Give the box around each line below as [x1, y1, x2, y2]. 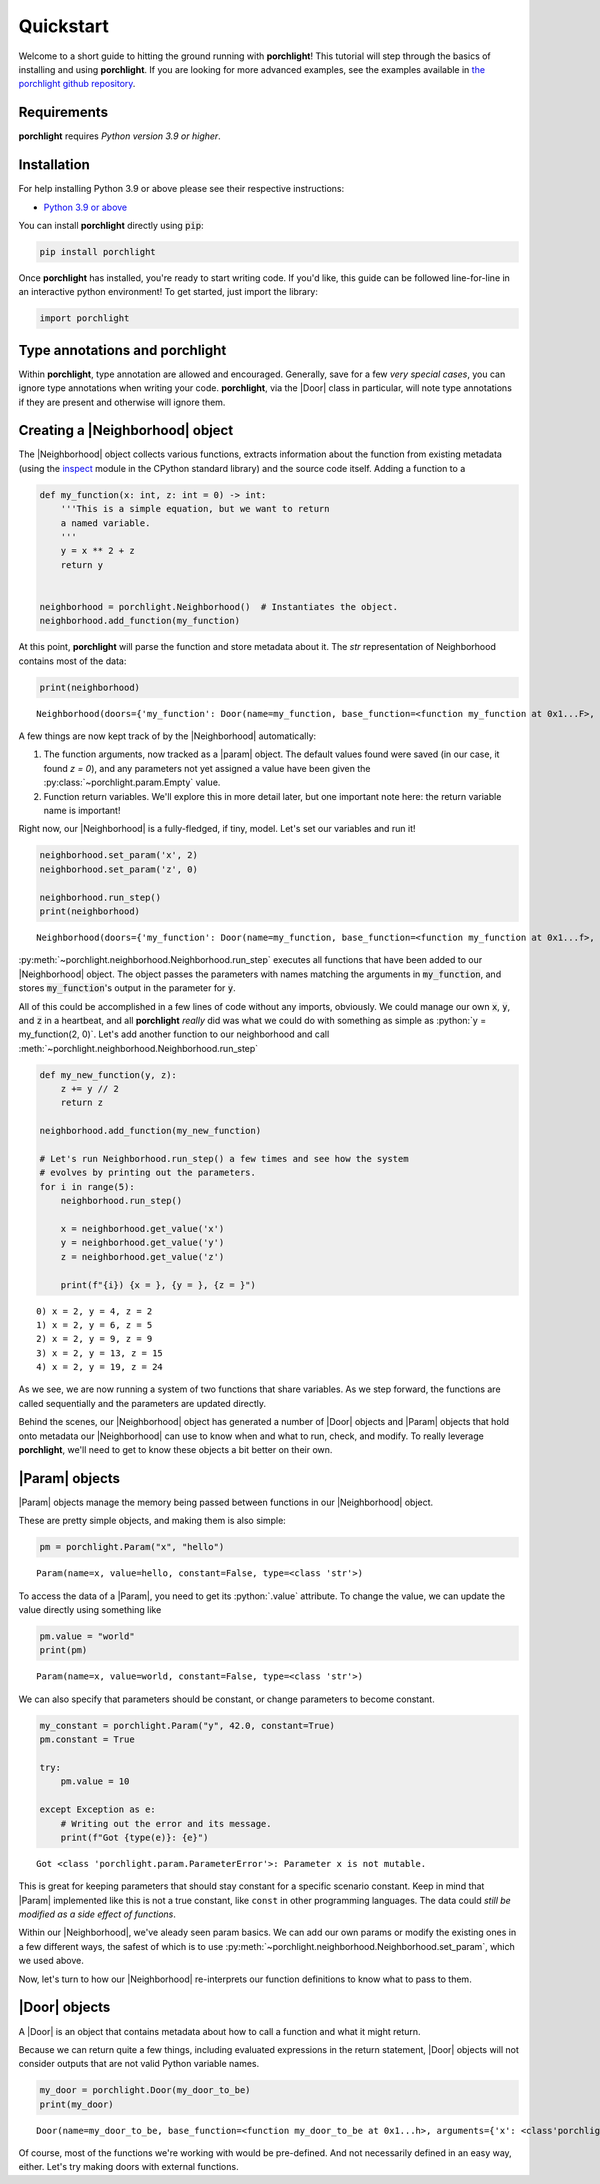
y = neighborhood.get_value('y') [60, 1237, 225, 1249]
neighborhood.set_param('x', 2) [39, 850, 199, 861]
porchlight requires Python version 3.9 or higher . [18, 130, 222, 142]
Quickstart [18, 15, 110, 37]
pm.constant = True [39, 1734, 135, 1745]
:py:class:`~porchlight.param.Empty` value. [43, 776, 221, 789]
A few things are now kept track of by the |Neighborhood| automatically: [18, 730, 317, 742]
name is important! [43, 805, 121, 817]
